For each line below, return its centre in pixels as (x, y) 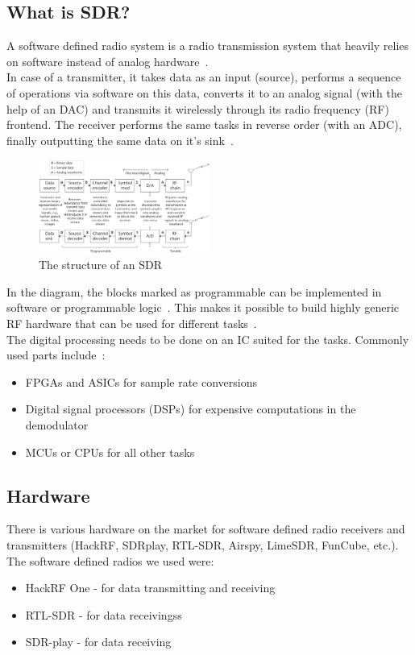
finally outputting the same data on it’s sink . (120, 140)
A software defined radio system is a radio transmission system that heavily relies (208, 46)
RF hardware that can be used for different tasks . (132, 323)
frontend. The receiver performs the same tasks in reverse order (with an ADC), (204, 124)
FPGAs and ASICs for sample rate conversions (141, 381)
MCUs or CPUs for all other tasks (110, 452)
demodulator (57, 425)
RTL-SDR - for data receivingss (104, 614)
